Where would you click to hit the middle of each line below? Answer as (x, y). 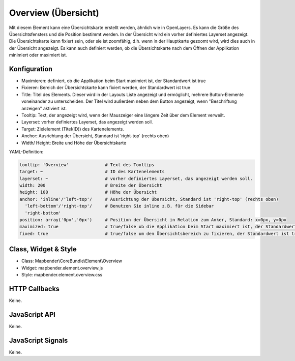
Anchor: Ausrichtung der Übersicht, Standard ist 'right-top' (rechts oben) (95, 136)
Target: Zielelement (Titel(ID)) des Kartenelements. (73, 129)
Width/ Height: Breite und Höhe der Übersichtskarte (74, 143)
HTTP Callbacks (34, 288)
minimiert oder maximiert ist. (38, 55)
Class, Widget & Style (43, 249)
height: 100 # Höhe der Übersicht (88, 192)
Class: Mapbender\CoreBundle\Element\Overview (72, 261)
